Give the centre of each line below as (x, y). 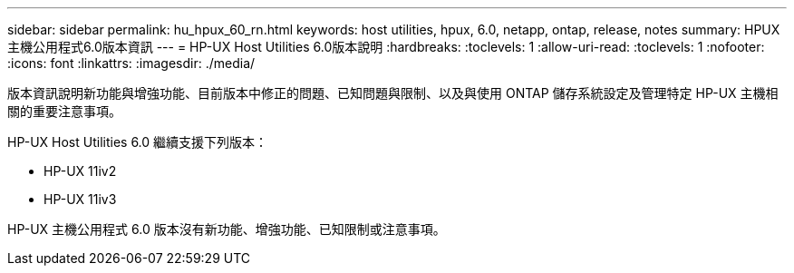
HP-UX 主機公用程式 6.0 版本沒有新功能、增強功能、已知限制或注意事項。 (227, 229)
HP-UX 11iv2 (80, 171)
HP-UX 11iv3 (80, 199)
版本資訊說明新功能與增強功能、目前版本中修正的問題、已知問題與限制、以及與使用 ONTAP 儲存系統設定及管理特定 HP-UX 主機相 (393, 93)
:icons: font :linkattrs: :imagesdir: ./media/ (131, 63)
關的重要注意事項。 (64, 111)
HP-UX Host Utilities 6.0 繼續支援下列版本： (138, 142)
